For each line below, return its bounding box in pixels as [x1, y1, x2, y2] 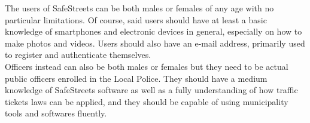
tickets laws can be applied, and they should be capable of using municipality [5, 95, 288, 107]
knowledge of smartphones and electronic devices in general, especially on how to [5, 25, 302, 38]
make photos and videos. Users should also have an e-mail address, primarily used [5, 36, 305, 49]
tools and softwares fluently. [5, 107, 107, 119]
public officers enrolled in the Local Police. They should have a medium [5, 72, 268, 84]
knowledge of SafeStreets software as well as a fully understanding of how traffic [5, 84, 298, 96]
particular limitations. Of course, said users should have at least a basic [5, 13, 267, 26]
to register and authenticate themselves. [5, 48, 151, 61]
